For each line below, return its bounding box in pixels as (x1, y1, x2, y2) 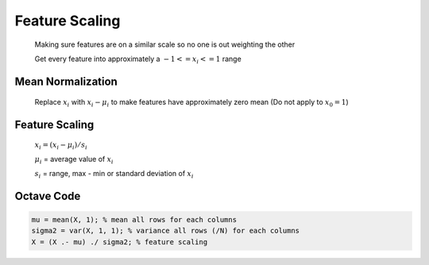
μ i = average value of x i (34, 154, 114, 166)
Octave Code (14, 189, 81, 202)
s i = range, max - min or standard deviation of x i (34, 168, 194, 180)
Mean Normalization (14, 75, 118, 88)
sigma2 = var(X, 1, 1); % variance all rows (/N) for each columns (31, 226, 300, 236)
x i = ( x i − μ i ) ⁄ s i (34, 140, 87, 151)
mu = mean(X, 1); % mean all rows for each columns (31, 215, 238, 224)
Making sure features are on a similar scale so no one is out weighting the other (34, 40, 296, 49)
